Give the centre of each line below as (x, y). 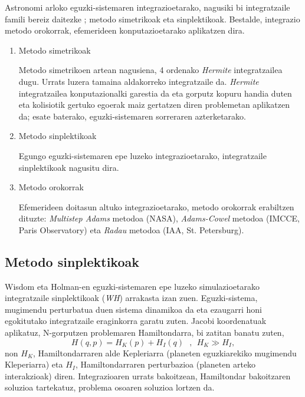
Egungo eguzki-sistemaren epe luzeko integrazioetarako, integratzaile (142, 155)
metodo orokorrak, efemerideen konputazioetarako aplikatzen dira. (125, 30)
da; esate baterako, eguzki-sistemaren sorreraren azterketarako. (132, 116)
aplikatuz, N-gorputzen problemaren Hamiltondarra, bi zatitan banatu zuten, (145, 333)
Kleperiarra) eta (34, 364)
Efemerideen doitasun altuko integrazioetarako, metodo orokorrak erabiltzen (156, 206)
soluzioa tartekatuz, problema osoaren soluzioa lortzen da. (110, 387)
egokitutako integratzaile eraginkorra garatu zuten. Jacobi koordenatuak (136, 321)
